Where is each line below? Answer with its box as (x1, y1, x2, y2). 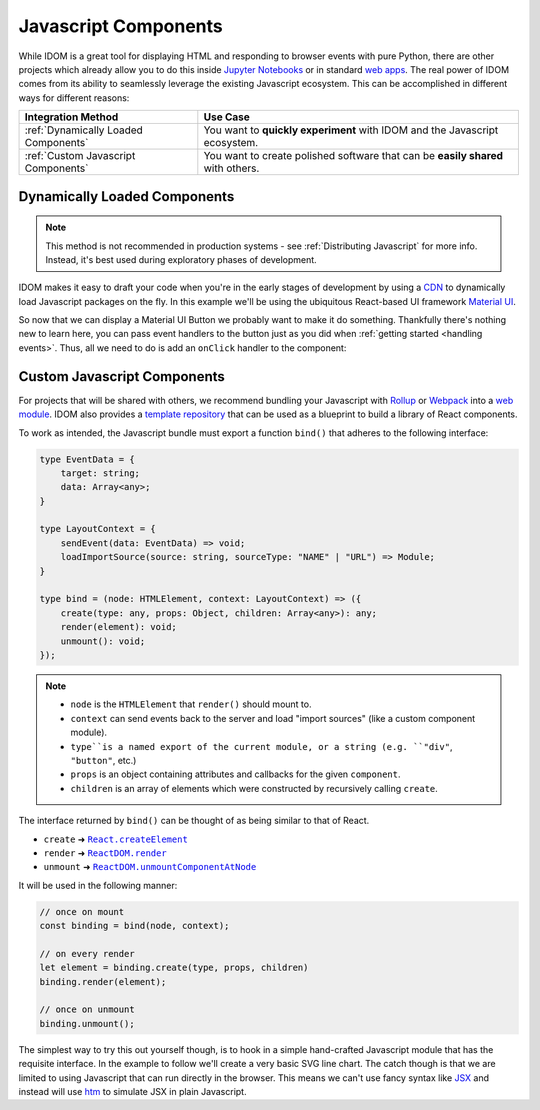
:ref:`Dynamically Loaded (24, 123, 144, 137)
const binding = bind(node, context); (39, 920, 230, 932)
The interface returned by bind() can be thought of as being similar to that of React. (18, 815, 370, 827)
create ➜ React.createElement (43, 833, 189, 845)
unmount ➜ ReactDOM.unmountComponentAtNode (43, 861, 257, 873)
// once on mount (39, 906, 125, 917)
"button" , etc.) (70, 754, 137, 766)
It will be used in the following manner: (18, 879, 178, 891)
